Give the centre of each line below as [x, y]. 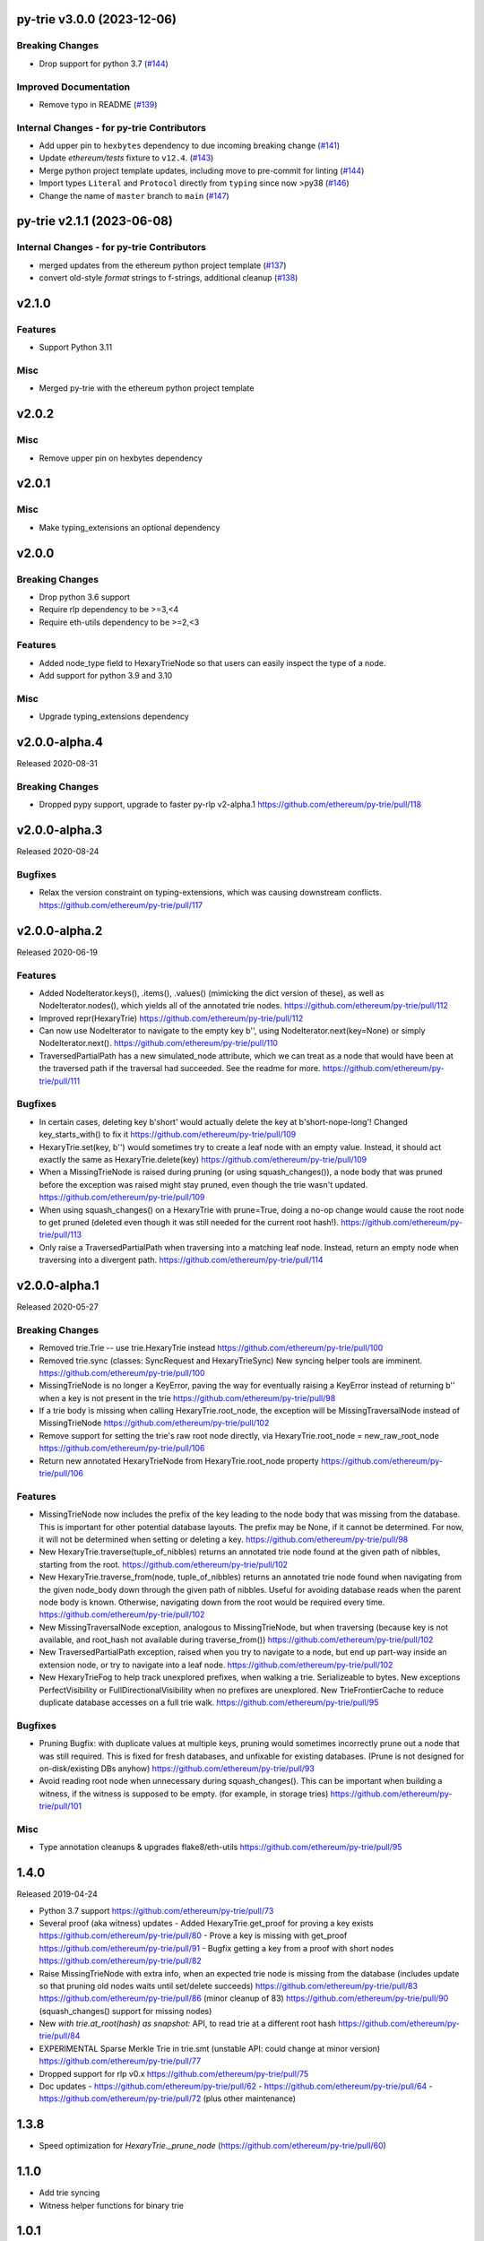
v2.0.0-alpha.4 [60, 743]
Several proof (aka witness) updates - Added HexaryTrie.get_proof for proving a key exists [206, 1923]
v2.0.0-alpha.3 [60, 831]
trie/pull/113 [60, 1235]
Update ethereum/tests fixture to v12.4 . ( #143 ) [126, 158]
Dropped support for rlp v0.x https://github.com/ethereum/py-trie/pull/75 [174, 2073]
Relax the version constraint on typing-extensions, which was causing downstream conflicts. [211, 893]
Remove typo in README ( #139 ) [98, 104]
